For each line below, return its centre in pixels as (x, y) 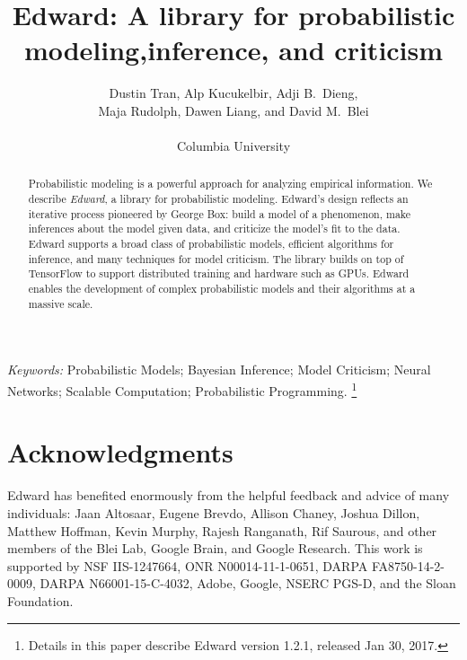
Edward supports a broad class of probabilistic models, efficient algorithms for (211, 244)
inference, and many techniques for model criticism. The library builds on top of (216, 258)
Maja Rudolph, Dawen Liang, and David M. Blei (233, 110)
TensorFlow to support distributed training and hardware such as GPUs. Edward (219, 273)
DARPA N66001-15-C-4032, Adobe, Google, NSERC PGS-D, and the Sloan (248, 583)
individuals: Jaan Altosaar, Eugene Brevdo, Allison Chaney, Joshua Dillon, (214, 512)
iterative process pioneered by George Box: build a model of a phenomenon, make (220, 213)
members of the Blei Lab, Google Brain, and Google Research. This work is (215, 548)
